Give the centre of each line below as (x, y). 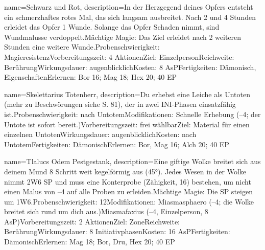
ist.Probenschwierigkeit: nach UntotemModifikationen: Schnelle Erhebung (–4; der (132, 114)
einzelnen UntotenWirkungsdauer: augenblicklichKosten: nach (100, 134)
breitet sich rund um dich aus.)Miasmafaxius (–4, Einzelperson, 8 (106, 211)
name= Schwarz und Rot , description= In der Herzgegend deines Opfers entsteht (129, 7)
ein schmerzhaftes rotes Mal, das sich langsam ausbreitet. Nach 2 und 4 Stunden (130, 17)
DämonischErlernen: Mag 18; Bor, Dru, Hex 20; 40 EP (90, 242)
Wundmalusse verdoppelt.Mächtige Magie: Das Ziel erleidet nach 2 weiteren (123, 37)
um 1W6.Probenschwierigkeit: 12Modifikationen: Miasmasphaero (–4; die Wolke (129, 201)
